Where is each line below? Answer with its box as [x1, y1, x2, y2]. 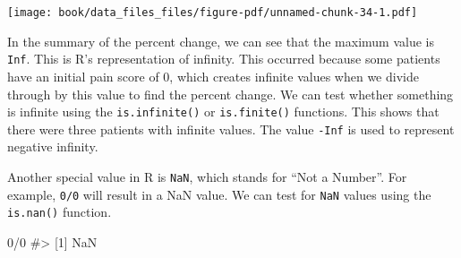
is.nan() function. [7, 202, 112, 221]
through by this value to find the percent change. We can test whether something [7, 84, 454, 103]
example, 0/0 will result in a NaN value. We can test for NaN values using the [7, 185, 431, 203]
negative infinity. [7, 137, 98, 156]
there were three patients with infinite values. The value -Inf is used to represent [7, 119, 455, 138]
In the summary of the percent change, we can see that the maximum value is [7, 31, 435, 50]
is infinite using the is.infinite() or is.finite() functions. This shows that [7, 102, 440, 121]
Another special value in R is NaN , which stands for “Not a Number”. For [7, 168, 407, 185]
